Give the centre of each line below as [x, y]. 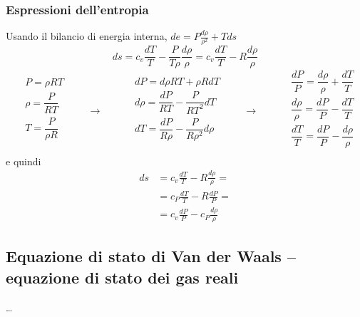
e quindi [24, 161]
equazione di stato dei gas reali [122, 277]
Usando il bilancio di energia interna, [87, 36]
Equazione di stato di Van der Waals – [151, 256]
